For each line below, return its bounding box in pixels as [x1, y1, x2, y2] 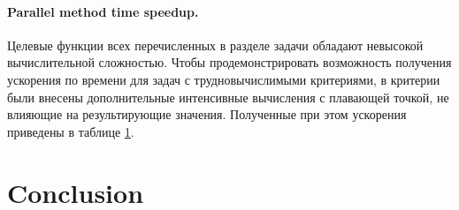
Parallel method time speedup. [7, 2, 199, 20]
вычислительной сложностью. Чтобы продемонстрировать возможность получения [7, 53, 452, 71]
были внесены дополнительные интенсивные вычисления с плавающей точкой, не [7, 87, 449, 106]
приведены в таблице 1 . [7, 122, 134, 140]
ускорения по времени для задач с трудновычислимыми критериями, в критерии [7, 70, 440, 88]
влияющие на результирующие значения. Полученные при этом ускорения [7, 105, 407, 124]
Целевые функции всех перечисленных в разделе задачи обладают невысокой [7, 35, 424, 54]
